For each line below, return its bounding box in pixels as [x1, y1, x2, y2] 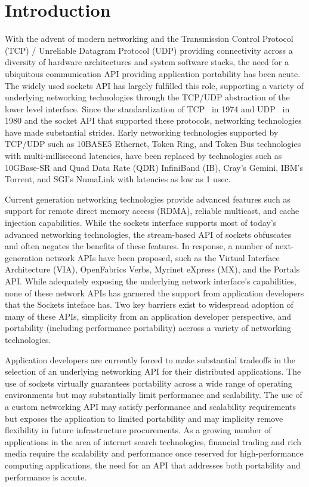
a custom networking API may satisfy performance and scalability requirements [5, 400, 296, 412]
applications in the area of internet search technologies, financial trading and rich [5, 435, 302, 448]
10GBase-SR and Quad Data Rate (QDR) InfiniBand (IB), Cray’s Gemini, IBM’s [5, 161, 303, 173]
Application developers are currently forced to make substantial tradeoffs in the [5, 353, 296, 366]
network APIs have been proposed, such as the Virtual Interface [45, 251, 280, 264]
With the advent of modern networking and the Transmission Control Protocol [5, 32, 293, 45]
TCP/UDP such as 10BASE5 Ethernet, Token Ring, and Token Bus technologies [5, 137, 301, 150]
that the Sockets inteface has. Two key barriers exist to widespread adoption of [5, 298, 293, 311]
